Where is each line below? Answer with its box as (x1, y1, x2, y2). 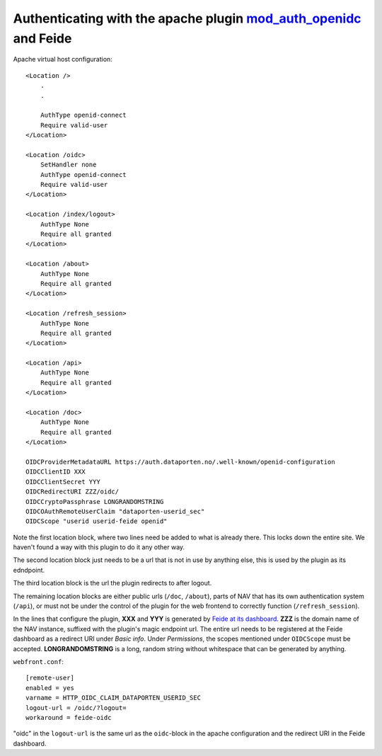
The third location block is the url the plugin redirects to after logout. (13, 579, 212, 588)
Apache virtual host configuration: (13, 55, 112, 64)
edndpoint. (13, 566, 45, 574)
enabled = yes (25, 684, 74, 692)
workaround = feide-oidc (25, 714, 112, 721)
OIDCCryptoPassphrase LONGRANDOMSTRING (25, 498, 164, 505)
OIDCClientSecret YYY (25, 478, 100, 486)
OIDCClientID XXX (25, 468, 86, 476)
